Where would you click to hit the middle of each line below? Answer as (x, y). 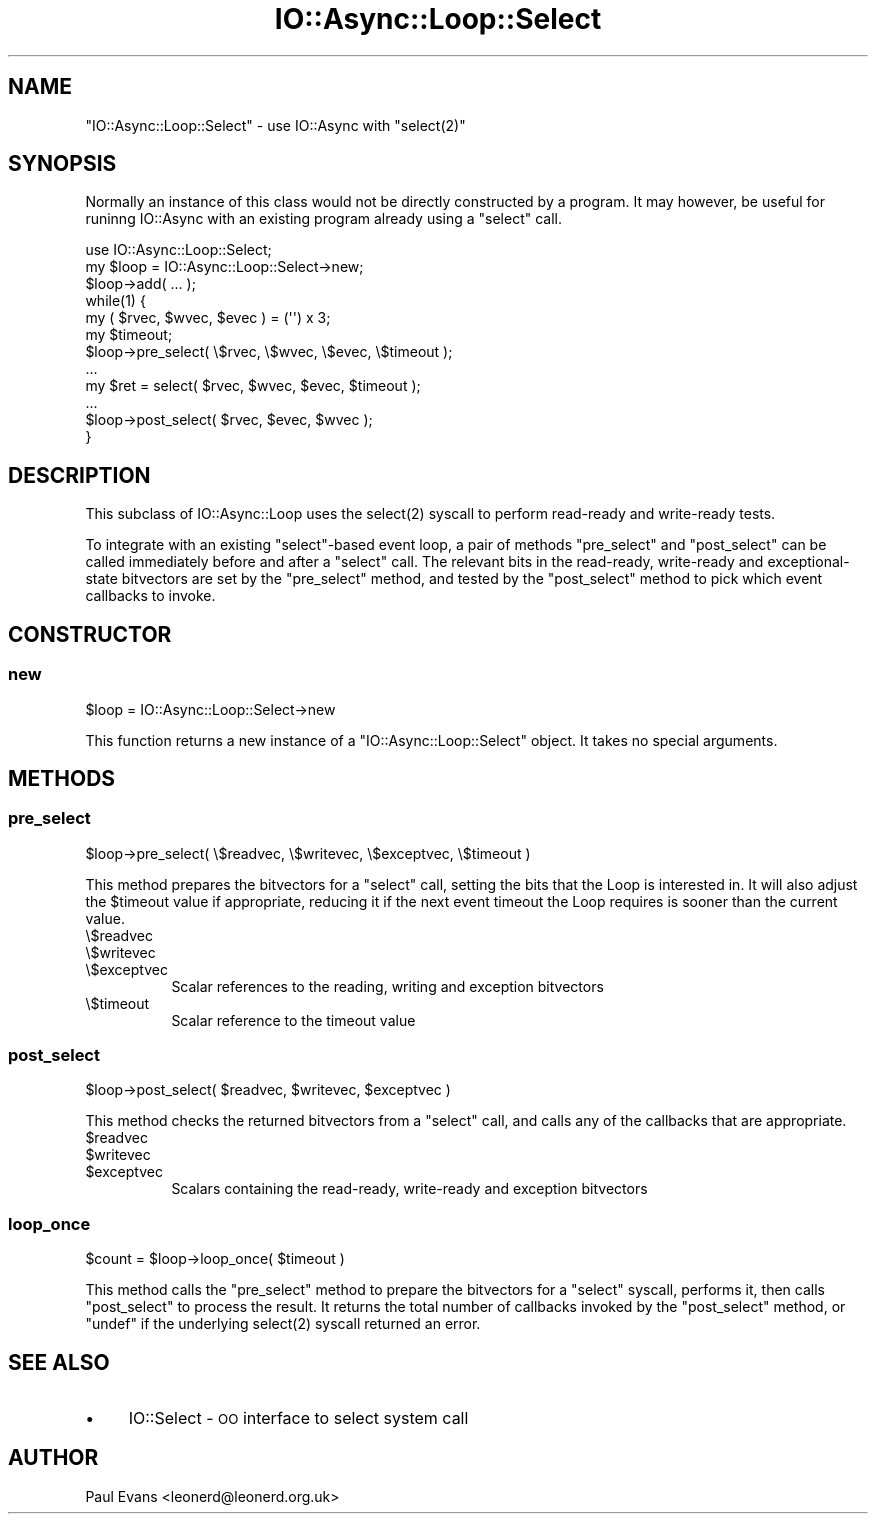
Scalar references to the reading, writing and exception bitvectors (387, 986)
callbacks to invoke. (150, 596)
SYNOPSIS (62, 164)
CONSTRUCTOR (90, 634)
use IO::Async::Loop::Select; (178, 250)
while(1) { (115, 301)
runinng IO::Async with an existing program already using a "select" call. (324, 219)
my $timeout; (129, 335)
